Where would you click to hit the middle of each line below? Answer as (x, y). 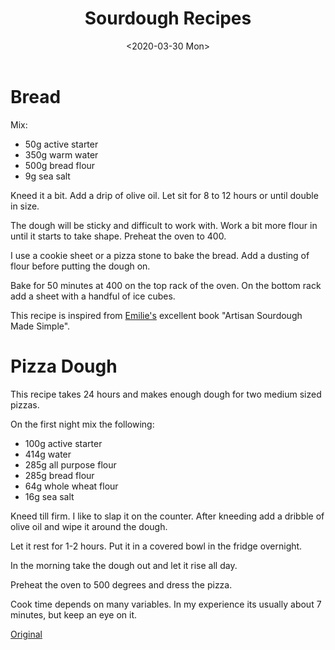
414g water (48, 454)
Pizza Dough (64, 366)
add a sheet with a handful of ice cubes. (93, 296)
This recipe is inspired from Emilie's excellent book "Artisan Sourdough (156, 315)
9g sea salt (47, 176)
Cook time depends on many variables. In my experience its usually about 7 (166, 604)
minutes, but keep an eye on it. (74, 614)
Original (26, 634)
